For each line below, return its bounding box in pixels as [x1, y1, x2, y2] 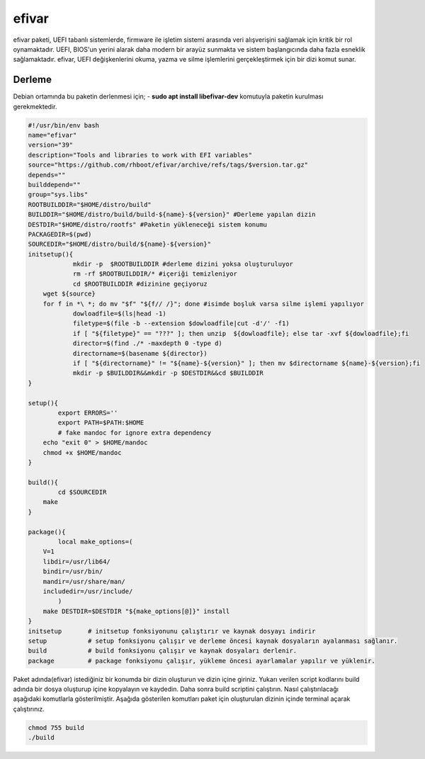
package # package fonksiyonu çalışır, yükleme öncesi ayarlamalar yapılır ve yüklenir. [28, 656, 375, 665]
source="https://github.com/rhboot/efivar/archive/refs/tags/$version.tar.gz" [28, 161, 308, 169]
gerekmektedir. [13, 102, 57, 111]
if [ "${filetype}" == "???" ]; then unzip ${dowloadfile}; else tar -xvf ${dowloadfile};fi [72, 330, 409, 337]
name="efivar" [28, 131, 77, 139]
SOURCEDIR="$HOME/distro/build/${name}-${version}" [28, 240, 212, 248]
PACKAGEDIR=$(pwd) [28, 230, 92, 238]
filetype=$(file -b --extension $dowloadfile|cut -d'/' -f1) [72, 320, 290, 327]
